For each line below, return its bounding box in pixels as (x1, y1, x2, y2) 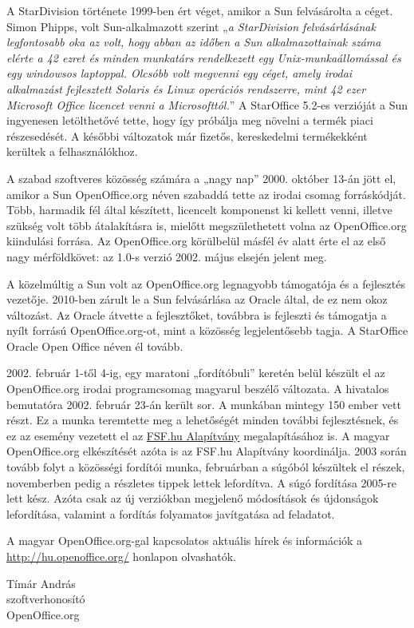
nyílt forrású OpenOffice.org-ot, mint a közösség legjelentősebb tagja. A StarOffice (6, 322, 408, 339)
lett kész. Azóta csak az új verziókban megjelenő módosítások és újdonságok (6, 490, 379, 507)
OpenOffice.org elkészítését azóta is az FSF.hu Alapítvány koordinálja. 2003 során (6, 443, 407, 459)
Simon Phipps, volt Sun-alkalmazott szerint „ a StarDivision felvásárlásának (6, 18, 376, 34)
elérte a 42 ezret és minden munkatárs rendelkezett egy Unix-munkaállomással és (6, 49, 401, 66)
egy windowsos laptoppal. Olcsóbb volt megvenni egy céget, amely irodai (6, 65, 353, 81)
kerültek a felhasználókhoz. (6, 143, 138, 160)
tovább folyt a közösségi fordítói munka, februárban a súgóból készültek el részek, (6, 459, 405, 475)
